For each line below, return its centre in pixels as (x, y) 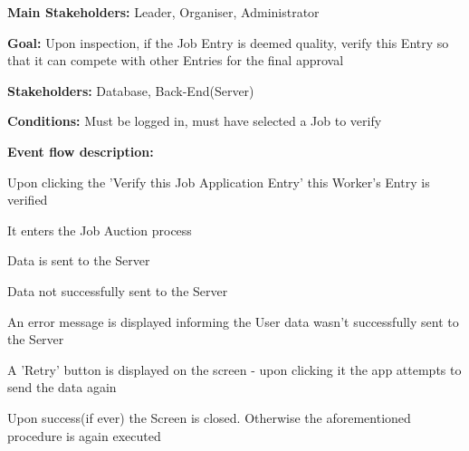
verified (28, 200)
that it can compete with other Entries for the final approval (176, 60)
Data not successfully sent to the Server (118, 290)
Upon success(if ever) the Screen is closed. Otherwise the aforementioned (209, 417)
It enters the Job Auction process (100, 230)
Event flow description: (81, 151)
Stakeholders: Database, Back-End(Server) (131, 90)
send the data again (62, 387)
